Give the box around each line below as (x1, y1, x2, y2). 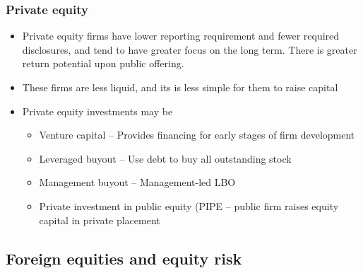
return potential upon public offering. (22, 56, 184, 71)
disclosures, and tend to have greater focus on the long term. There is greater (22, 42, 357, 57)
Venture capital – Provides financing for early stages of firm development (39, 127, 355, 142)
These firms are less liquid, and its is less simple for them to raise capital (22, 80, 338, 94)
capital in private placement (39, 212, 160, 227)
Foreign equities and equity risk (6, 247, 242, 269)
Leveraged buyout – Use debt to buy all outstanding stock (39, 151, 292, 165)
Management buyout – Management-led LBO (39, 175, 236, 190)
